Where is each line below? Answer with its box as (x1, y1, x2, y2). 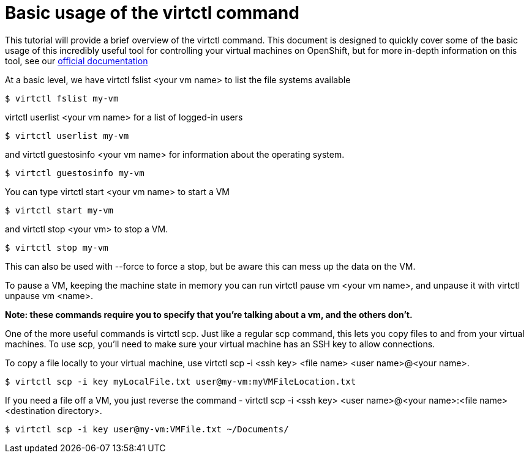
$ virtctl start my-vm (5, 205, 114, 215)
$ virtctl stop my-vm (5, 242, 108, 253)
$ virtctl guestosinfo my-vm (5, 168, 144, 178)
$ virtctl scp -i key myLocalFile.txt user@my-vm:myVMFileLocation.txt (5, 376, 356, 386)
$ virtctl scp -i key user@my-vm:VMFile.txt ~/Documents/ (5, 424, 289, 434)
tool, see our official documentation (5, 55, 148, 66)
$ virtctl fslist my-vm (5, 93, 119, 103)
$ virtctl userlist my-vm (5, 130, 129, 141)
